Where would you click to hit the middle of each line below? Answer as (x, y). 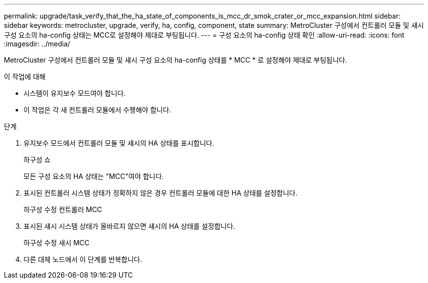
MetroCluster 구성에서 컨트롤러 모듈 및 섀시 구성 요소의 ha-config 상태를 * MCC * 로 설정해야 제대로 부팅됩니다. (176, 60)
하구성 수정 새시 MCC (57, 243)
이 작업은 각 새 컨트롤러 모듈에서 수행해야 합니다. (97, 110)
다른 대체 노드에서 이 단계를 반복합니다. (83, 259)
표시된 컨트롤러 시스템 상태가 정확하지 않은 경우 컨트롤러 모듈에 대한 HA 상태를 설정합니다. (160, 193)
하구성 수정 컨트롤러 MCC (63, 209)
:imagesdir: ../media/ (37, 44)
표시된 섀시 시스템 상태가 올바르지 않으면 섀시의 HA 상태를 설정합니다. (129, 226)
